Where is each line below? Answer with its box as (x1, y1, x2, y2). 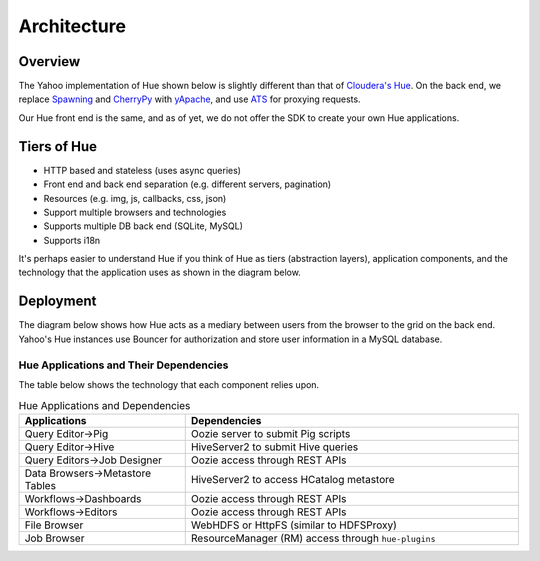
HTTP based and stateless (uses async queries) (43, 164, 242, 176)
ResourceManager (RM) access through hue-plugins (190, 531, 436, 545)
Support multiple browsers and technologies (43, 206, 227, 218)
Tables (24, 478, 57, 492)
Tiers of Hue (18, 138, 97, 155)
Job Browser (24, 531, 85, 545)
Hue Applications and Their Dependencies (18, 358, 229, 372)
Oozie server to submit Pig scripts (190, 426, 351, 440)
